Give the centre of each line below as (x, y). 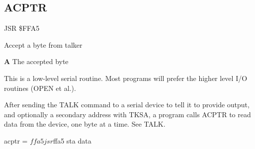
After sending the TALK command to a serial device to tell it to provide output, (127, 105)
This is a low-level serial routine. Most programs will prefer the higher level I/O (126, 78)
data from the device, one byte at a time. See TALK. (85, 124)
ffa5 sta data (72, 140)
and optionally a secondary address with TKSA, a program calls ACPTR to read (127, 114)
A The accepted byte (36, 61)
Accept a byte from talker (43, 44)
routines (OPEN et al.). (40, 88)
